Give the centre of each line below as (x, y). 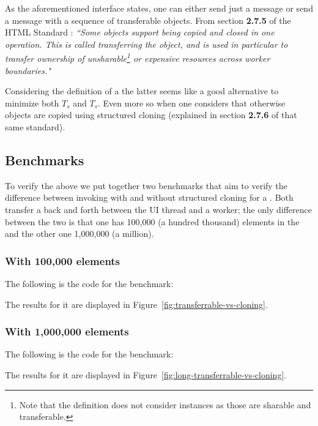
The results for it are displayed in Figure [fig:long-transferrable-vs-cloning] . (146, 374)
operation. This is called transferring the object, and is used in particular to (146, 44)
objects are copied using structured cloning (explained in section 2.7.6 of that (151, 115)
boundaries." (28, 70)
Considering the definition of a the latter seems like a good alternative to (142, 91)
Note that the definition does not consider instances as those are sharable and (165, 404)
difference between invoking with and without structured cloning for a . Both (149, 197)
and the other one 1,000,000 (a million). (79, 234)
